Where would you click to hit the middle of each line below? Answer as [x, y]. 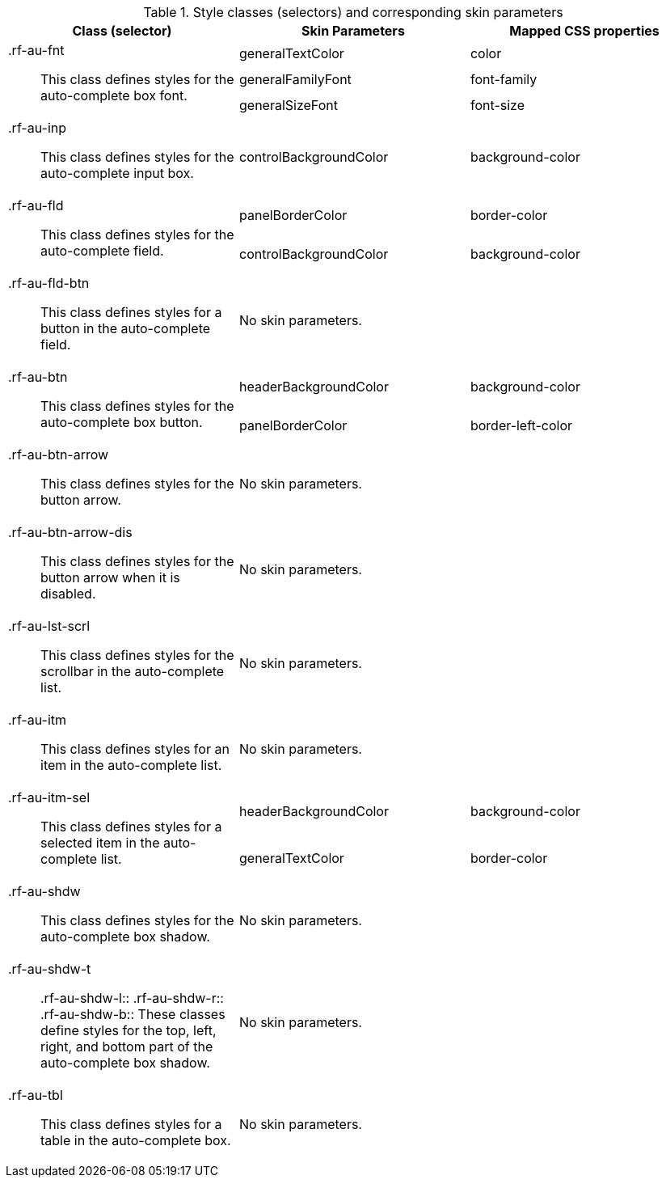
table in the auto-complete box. [136, 1140]
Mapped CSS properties [584, 31]
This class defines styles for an [135, 749]
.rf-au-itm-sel [49, 797]
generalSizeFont [288, 105]
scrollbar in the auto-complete [133, 671]
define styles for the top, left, [129, 1030]
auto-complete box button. [122, 422]
